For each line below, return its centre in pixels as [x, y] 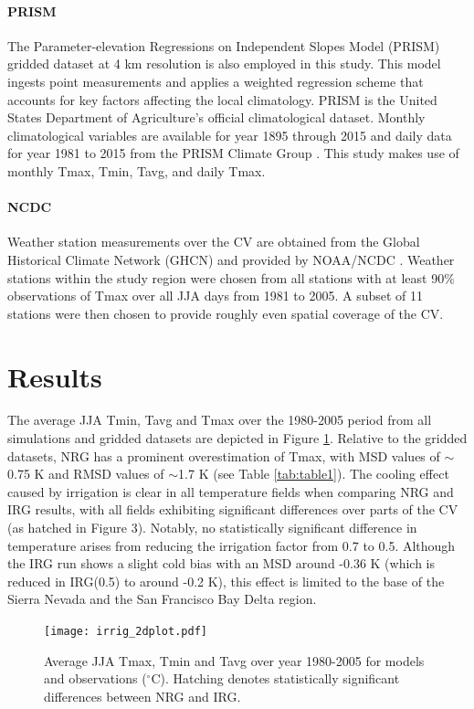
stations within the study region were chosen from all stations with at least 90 [226, 277]
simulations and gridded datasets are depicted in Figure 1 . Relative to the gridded [237, 438]
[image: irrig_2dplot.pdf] [126, 631]
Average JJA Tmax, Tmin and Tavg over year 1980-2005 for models [234, 660]
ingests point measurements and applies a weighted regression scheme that [216, 81]
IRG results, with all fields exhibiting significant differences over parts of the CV [233, 509]
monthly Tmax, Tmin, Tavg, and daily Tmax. [137, 170]
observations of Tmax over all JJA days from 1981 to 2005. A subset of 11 [216, 296]
